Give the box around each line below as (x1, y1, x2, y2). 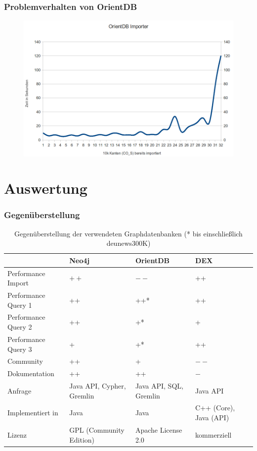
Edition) (69, 434, 95, 445)
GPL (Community (69, 424, 125, 435)
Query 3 (7, 343, 32, 354)
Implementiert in (7, 407, 58, 418)
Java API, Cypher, (69, 381, 126, 391)
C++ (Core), (195, 402, 235, 413)
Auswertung (4, 178, 87, 198)
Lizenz (7, 429, 27, 440)
